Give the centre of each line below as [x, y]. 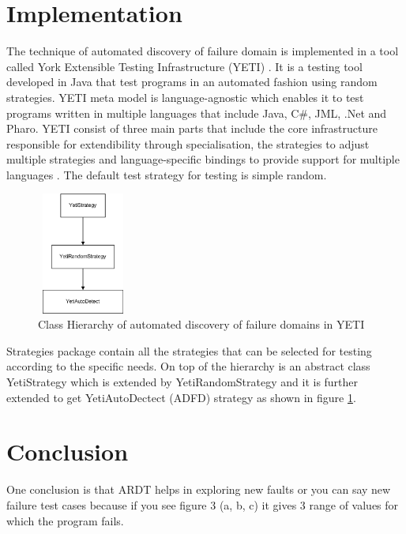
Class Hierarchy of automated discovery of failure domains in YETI [201, 324]
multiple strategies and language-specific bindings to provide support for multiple [203, 159]
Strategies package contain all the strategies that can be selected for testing [189, 350]
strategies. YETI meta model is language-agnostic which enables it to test [185, 97]
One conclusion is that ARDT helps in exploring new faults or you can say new [199, 489]
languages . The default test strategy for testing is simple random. [167, 174]
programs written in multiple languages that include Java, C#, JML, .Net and [197, 113]
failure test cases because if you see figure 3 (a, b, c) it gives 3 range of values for [203, 504]
